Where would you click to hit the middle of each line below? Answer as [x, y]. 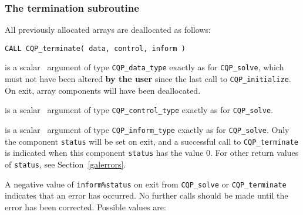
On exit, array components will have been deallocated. [103, 90]
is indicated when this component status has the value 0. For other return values [152, 153]
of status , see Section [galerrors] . [65, 164]
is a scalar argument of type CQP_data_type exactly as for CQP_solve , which [144, 67]
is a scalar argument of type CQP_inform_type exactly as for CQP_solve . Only [147, 130]
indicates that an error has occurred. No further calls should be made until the [147, 195]
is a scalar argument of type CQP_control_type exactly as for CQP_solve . [139, 110]
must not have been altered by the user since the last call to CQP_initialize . [148, 79]
